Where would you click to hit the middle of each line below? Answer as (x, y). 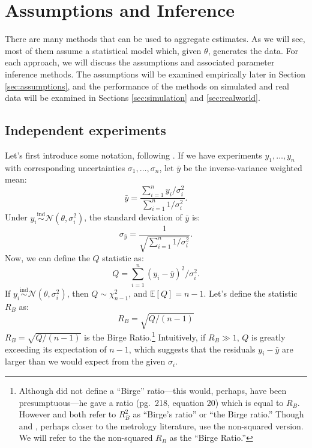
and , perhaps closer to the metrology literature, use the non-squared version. (161, 425)
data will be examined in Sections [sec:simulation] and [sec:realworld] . (133, 98)
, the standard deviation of (133, 217)
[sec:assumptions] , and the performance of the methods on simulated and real (147, 86)
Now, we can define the (47, 258)
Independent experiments (85, 130)
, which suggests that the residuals (192, 349)
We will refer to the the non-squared (86, 437)
